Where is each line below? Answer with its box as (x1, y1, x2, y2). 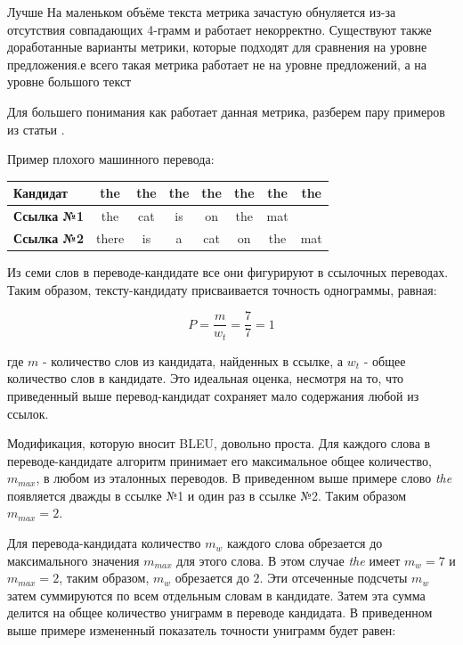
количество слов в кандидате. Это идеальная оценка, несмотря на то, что (7, 369, 404, 388)
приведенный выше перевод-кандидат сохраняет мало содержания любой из (7, 386, 419, 404)
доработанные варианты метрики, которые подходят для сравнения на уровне (7, 37, 427, 56)
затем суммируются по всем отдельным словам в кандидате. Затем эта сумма (7, 585, 426, 604)
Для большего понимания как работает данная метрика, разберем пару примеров (7, 102, 445, 120)
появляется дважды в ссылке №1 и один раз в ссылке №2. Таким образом (7, 486, 407, 504)
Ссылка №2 (13, 228, 84, 247)
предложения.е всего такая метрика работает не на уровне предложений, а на (7, 54, 427, 73)
